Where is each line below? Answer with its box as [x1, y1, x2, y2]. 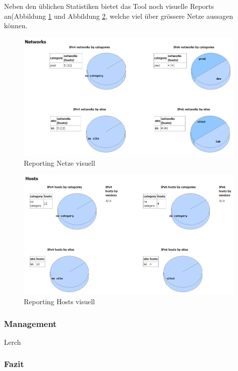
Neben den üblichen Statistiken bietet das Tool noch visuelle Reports [4, 1, 214, 11]
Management [4, 317, 57, 329]
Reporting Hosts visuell [24, 296, 95, 307]
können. [4, 20, 28, 31]
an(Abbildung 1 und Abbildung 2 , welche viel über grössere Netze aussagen [4, 10, 234, 21]
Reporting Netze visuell [24, 158, 95, 168]
